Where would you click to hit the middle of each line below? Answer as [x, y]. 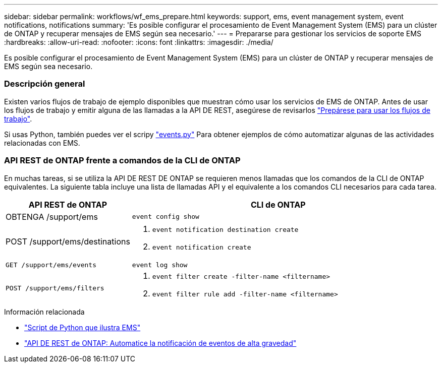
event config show [165, 217]
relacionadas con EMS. [42, 143]
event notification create [202, 247]
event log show [160, 265]
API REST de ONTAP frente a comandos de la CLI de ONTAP [122, 161]
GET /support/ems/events [51, 265]
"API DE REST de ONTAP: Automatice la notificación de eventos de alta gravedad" [160, 343]
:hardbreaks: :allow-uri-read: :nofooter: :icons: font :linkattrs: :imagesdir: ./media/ [139, 42]
